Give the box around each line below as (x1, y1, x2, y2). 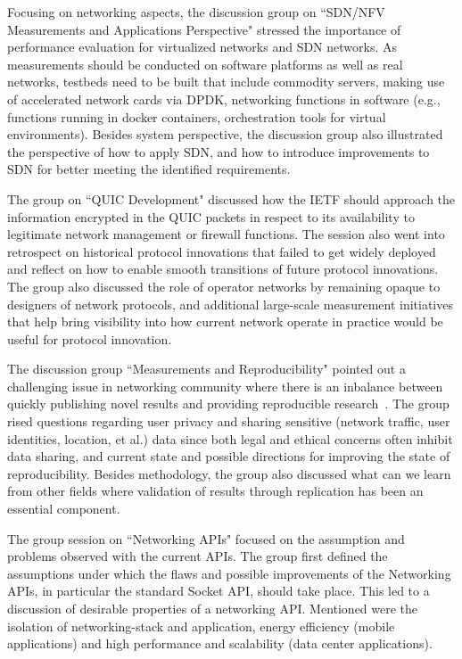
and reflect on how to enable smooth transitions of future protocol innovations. (7, 259, 439, 278)
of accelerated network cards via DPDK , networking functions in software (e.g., (7, 89, 441, 108)
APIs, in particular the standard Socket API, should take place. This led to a (7, 581, 430, 600)
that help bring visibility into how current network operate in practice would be (7, 312, 443, 331)
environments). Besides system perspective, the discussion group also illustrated (7, 125, 443, 144)
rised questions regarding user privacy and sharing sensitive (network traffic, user (7, 412, 450, 431)
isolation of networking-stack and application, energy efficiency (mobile (7, 616, 395, 635)
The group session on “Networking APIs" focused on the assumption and (7, 529, 405, 548)
